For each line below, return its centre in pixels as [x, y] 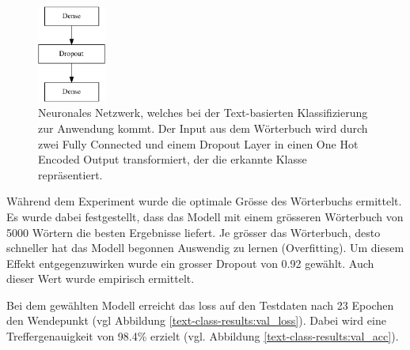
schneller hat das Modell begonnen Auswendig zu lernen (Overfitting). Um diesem [205, 248]
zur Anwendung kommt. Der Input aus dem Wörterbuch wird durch [203, 128]
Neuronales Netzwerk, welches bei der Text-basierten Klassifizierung [203, 113]
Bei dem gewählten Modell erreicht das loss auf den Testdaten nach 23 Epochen [200, 305]
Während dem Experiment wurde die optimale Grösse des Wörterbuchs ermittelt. [204, 201]
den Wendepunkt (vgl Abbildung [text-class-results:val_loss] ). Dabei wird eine [196, 320]
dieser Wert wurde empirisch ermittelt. [101, 278]
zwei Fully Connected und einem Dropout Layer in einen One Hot [198, 143]
